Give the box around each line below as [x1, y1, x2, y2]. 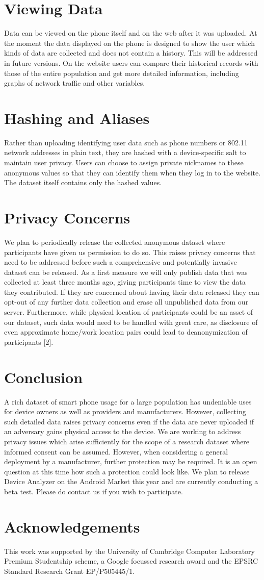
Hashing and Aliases [4, 107, 150, 128]
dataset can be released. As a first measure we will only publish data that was [4, 266, 248, 277]
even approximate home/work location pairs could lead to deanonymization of [4, 326, 248, 337]
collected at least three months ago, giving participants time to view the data [4, 276, 246, 287]
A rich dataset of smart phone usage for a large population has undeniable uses [4, 396, 252, 407]
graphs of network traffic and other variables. [4, 78, 145, 88]
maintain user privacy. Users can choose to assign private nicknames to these [4, 157, 244, 167]
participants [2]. [4, 336, 54, 347]
